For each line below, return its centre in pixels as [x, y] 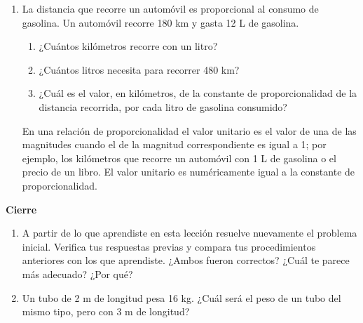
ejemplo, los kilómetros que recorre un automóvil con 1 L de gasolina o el [179, 158]
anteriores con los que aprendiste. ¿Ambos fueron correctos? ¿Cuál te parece [186, 260]
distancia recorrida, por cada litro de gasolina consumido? [163, 106]
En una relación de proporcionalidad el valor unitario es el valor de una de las [189, 130]
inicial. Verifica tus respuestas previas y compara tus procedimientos [169, 246]
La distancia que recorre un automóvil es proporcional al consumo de [170, 8]
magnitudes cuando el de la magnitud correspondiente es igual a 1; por [174, 144]
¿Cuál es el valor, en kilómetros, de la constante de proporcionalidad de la [198, 93]
